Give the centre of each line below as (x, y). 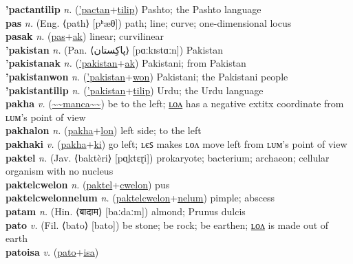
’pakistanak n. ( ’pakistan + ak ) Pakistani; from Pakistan (126, 63)
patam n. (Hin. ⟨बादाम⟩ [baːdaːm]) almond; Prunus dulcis (126, 211)
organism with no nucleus (60, 171)
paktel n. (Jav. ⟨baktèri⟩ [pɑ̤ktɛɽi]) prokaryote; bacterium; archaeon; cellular (168, 157)
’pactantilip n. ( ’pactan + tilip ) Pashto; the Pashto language (133, 9)
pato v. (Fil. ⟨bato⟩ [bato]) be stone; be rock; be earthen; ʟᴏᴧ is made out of (167, 224)
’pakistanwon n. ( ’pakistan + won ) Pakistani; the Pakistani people (147, 76)
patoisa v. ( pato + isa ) (52, 251)
